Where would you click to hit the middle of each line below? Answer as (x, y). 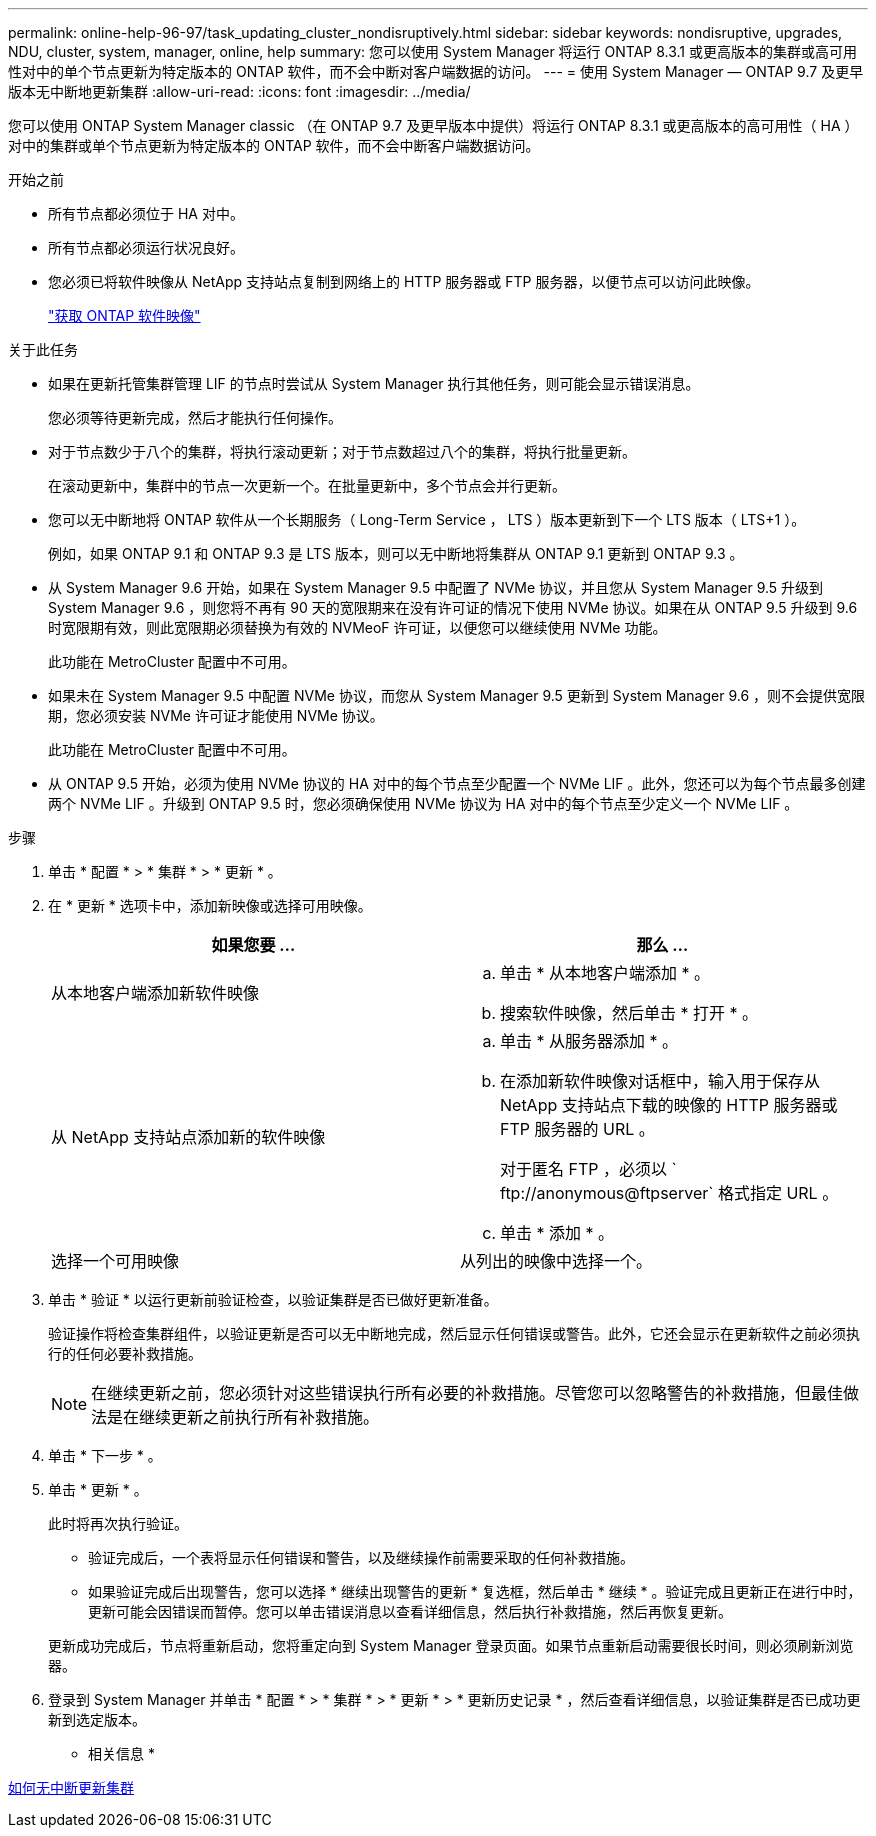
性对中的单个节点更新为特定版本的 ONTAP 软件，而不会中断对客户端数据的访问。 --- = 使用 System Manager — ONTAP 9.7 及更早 (436, 71)
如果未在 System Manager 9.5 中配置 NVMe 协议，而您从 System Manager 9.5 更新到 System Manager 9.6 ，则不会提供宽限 (457, 695)
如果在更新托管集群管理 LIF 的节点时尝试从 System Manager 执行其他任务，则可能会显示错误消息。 (374, 383)
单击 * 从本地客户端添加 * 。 (605, 973)
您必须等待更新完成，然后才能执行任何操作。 (195, 417)
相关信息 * (121, 1753)
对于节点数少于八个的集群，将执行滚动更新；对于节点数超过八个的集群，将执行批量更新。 (342, 451)
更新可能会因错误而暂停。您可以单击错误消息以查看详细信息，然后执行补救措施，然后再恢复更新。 (410, 1611)
